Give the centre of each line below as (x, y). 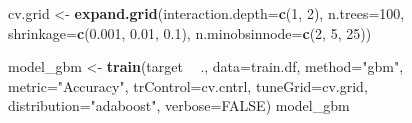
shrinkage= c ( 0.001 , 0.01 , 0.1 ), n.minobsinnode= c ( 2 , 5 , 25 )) (190, 32)
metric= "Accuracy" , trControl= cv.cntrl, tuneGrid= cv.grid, (188, 85)
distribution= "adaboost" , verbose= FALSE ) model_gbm (179, 105)
